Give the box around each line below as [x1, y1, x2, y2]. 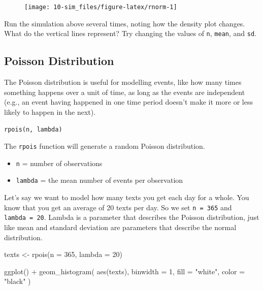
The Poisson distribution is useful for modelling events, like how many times [4, 77, 242, 87]
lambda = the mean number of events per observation [16, 175, 183, 185]
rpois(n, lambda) [4, 126, 62, 134]
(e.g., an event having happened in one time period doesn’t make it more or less [4, 96, 253, 107]
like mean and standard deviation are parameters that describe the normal [4, 222, 237, 233]
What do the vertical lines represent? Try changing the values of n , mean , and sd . [4, 28, 256, 39]
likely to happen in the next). [4, 106, 96, 117]
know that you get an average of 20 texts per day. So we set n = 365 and [4, 202, 232, 212]
